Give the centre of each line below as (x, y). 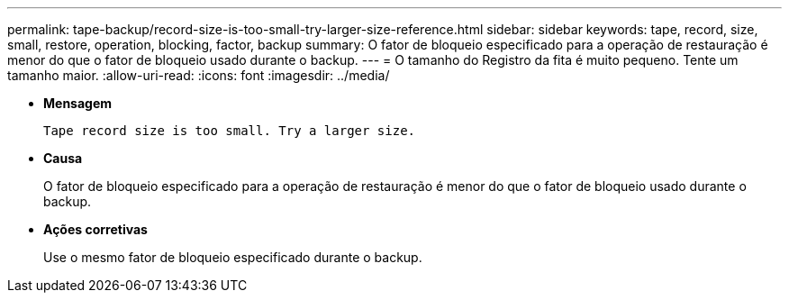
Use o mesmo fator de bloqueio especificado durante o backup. (233, 257)
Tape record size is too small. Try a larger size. (230, 131)
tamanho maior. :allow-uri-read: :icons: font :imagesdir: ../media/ (199, 75)
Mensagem (78, 103)
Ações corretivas (95, 229)
